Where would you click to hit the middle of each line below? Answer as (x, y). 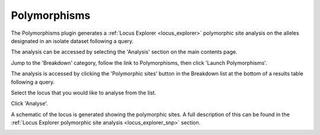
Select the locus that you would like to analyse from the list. (84, 93)
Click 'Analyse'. (30, 104)
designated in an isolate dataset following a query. (72, 41)
